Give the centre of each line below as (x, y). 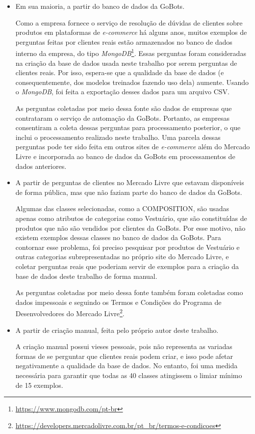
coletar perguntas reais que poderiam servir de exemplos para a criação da (127, 266)
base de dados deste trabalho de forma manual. (86, 276)
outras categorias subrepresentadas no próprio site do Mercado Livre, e (122, 257)
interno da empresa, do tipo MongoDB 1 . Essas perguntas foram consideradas (131, 53)
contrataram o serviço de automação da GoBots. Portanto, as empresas (122, 118)
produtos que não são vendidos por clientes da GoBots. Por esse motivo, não (130, 228)
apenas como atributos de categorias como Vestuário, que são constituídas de (131, 218)
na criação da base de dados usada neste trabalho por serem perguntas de (126, 63)
